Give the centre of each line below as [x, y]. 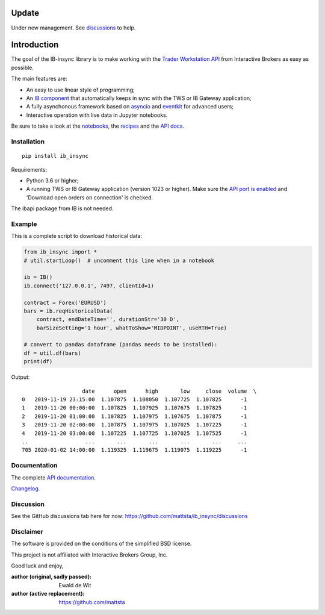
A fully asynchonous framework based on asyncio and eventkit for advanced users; [130, 107]
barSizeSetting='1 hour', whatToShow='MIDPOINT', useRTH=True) [132, 328]
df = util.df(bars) [52, 353]
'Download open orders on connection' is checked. [90, 197]
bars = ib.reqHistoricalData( [68, 311]
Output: [20, 377]
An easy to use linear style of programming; [81, 90]
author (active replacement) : [48, 594]
